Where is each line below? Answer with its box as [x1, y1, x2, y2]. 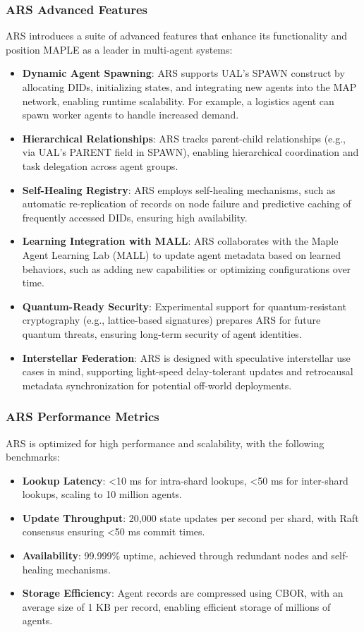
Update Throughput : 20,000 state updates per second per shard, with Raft [22, 510, 359, 525]
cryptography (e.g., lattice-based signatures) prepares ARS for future [22, 312, 321, 327]
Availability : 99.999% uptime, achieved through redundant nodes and [22, 548, 328, 563]
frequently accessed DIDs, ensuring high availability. [22, 209, 248, 224]
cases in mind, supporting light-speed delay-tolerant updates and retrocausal [22, 364, 353, 379]
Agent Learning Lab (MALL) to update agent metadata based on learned [22, 247, 341, 262]
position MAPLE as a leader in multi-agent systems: [6, 42, 233, 56]
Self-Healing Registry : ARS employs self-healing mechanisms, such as [22, 182, 336, 197]
